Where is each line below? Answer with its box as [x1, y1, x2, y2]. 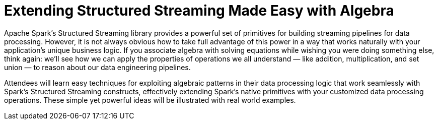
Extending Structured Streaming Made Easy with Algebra [4, 2, 394, 19]
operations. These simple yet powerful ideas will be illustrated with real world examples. [4, 95, 296, 104]
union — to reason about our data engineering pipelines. [4, 63, 191, 72]
